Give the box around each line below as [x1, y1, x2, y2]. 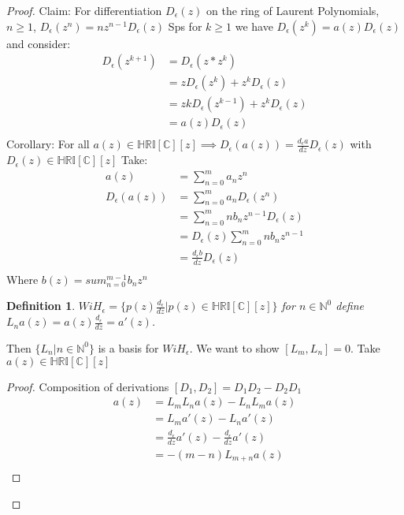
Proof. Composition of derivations [6, 378, 169, 394]
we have [235, 17, 273, 34]
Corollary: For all [6, 136, 90, 152]
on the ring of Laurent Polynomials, [206, 2, 380, 18]
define [335, 297, 365, 314]
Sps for [168, 17, 202, 34]
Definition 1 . [6, 297, 76, 314]
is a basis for [98, 339, 159, 356]
